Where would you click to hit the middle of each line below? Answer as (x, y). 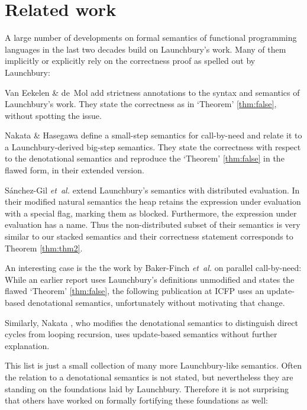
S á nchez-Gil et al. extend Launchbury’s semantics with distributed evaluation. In (152, 190)
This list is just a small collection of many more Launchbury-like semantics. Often (153, 365)
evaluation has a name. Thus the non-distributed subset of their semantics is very (153, 225)
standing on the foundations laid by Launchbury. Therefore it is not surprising (147, 388)
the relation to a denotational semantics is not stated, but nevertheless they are (149, 377)
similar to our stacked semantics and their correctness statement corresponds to (149, 236)
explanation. (27, 345)
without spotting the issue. (53, 115)
